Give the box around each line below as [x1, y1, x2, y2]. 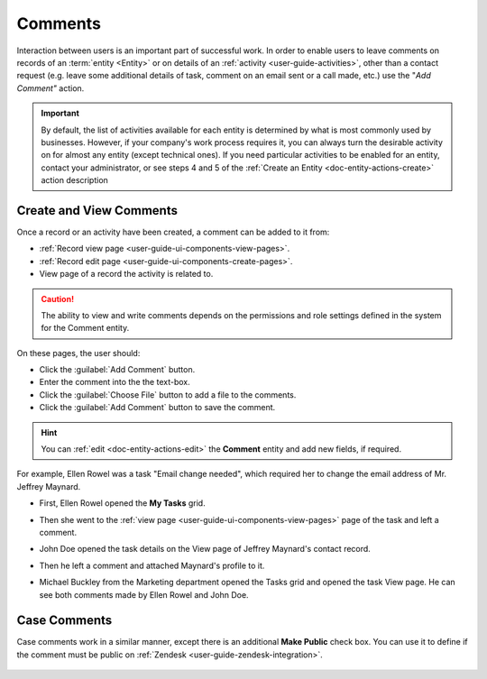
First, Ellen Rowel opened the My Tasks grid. [39, 498, 207, 509]
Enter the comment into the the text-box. [39, 377, 190, 388]
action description [41, 175, 108, 186]
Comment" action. [16, 82, 85, 94]
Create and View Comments [16, 203, 178, 218]
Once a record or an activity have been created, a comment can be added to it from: [16, 226, 330, 237]
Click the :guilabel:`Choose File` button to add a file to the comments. [39, 389, 297, 400]
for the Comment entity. [41, 323, 130, 334]
